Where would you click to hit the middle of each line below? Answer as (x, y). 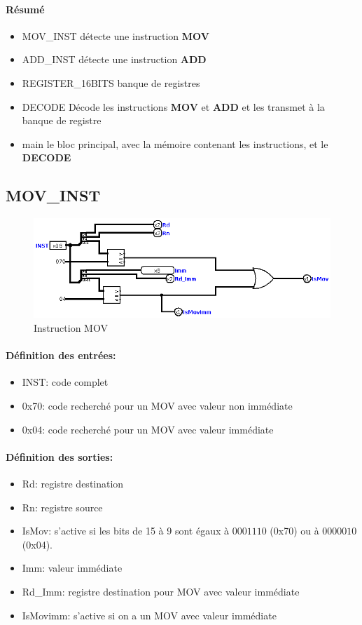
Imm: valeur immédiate (72, 568)
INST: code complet (65, 382)
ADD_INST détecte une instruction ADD (114, 59)
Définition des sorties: (60, 456)
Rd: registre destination (73, 484)
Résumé (25, 9)
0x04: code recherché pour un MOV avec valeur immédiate (148, 429)
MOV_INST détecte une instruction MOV (116, 35)
